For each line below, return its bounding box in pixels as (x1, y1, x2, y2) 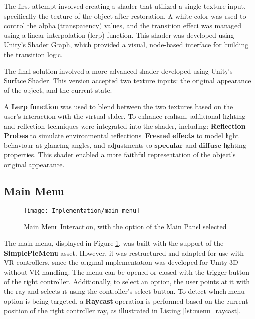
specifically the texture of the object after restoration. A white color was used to (4, 10, 246, 21)
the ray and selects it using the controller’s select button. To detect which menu (4, 286, 245, 296)
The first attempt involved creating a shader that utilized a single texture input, (4, 1, 246, 11)
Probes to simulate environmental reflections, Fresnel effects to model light (4, 130, 239, 141)
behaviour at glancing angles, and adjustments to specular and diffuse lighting (4, 140, 246, 150)
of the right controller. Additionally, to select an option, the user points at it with (4, 276, 250, 287)
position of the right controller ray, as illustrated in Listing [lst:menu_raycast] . (4, 305, 241, 316)
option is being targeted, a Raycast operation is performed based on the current (4, 295, 248, 306)
